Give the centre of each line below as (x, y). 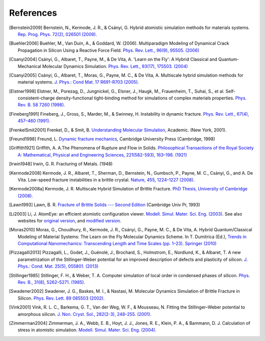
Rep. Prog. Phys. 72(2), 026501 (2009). (57, 34)
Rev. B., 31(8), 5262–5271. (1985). (52, 282)
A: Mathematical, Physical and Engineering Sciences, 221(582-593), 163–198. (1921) (103, 155)
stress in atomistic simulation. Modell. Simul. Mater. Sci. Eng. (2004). (87, 330)
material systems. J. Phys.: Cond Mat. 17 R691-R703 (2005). (79, 82)
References (33, 13)
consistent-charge (36, 98)
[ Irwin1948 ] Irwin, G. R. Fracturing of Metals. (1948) (61, 164)
